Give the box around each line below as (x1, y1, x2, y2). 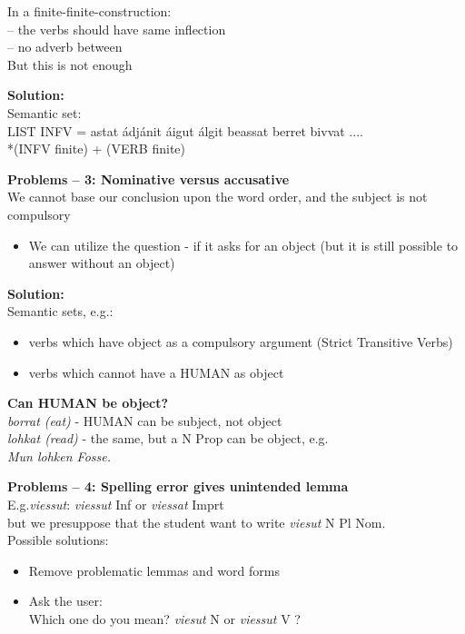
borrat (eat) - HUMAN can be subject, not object (7, 411, 282, 430)
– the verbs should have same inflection (7, 19, 226, 38)
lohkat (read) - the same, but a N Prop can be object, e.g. (7, 429, 329, 448)
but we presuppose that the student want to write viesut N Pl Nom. (7, 512, 386, 531)
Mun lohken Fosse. (7, 446, 112, 465)
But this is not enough (7, 54, 133, 74)
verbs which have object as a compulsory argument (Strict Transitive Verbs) (28, 332, 453, 351)
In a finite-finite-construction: (7, 2, 172, 20)
